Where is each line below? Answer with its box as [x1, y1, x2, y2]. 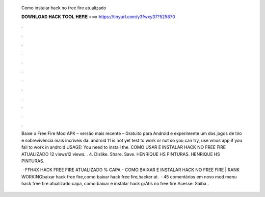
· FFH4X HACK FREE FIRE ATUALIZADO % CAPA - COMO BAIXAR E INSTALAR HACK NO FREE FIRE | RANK [22, 167, 240, 173]
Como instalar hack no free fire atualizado [21, 5, 106, 11]
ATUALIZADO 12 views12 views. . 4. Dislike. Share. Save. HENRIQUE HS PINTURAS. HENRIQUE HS [21, 151, 220, 157]
